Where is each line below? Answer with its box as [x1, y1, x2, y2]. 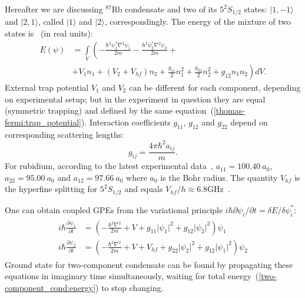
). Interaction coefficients [81, 115, 171, 128]
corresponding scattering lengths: [5, 128, 124, 140]
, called [38, 15, 64, 28]
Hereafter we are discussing [5, 3, 103, 15]
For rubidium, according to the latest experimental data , [5, 160, 213, 172]
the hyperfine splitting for [5, 183, 98, 195]
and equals [124, 183, 163, 195]
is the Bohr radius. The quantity [160, 171, 278, 183]
